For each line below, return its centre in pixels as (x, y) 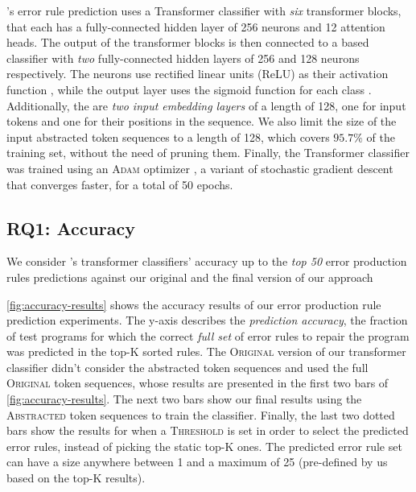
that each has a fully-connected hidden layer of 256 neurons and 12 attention (196, 26)
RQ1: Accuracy (71, 227)
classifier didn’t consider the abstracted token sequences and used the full (187, 367)
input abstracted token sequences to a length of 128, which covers (168, 136)
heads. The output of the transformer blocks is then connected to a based (188, 42)
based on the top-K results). (76, 478)
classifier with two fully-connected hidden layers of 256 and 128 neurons (183, 58)
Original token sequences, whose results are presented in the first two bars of (198, 383)
